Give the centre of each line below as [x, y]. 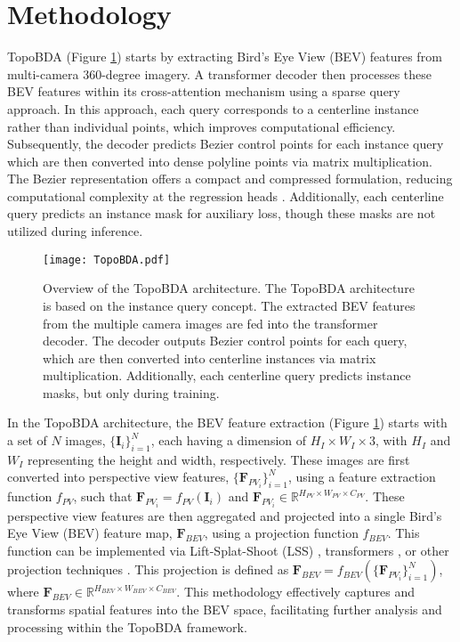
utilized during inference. [75, 231]
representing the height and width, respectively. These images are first [218, 459]
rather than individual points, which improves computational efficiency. [202, 126]
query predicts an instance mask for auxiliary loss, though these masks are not [222, 213]
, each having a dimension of [229, 440]
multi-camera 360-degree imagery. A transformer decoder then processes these [220, 73]
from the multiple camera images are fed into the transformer [210, 323]
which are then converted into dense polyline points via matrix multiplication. [220, 161]
